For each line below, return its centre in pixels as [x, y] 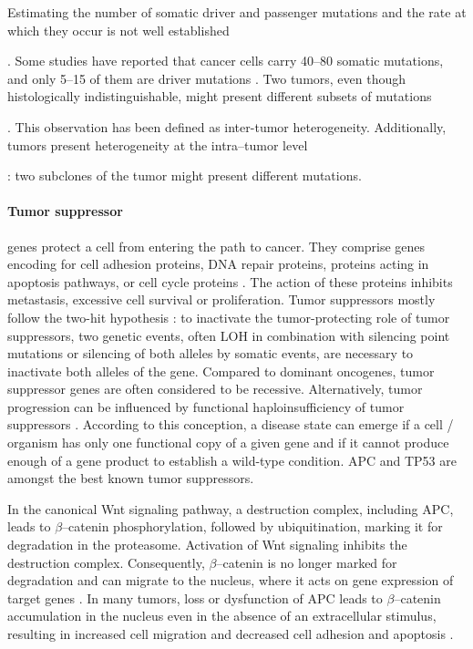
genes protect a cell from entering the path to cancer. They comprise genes [216, 246]
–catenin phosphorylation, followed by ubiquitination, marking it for [252, 526]
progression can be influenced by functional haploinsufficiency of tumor [206, 406]
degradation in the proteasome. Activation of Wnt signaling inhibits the [207, 545]
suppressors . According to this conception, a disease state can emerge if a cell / [231, 424]
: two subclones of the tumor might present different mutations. [185, 175]
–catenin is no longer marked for [307, 562]
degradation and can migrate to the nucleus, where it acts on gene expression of [231, 580]
